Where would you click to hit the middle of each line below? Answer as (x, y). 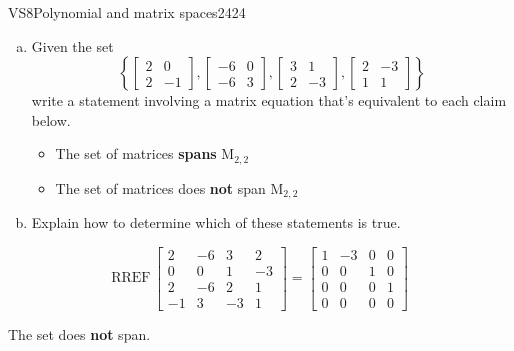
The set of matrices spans (136, 153)
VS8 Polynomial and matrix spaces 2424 (127, 12)
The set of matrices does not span (160, 187)
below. (51, 119)
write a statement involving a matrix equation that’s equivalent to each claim (269, 100)
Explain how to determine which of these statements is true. (216, 222)
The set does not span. (79, 334)
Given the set (72, 45)
